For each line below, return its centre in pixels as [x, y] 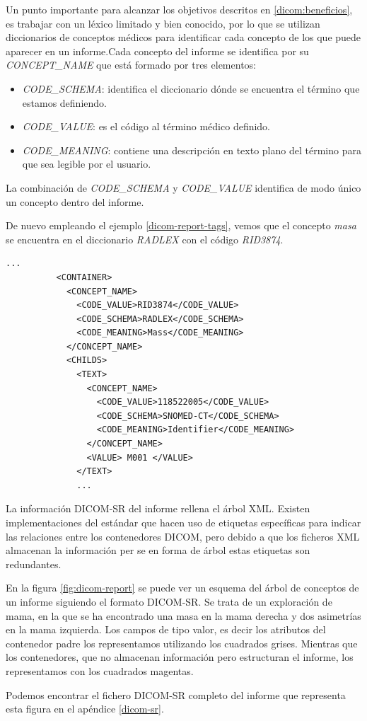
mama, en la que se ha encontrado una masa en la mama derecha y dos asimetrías [183, 615]
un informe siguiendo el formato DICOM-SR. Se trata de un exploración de [169, 601]
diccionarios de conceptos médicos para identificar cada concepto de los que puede [183, 37]
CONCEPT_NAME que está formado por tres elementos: [131, 65]
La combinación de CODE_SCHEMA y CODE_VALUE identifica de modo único [183, 187]
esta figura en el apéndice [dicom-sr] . [85, 709]
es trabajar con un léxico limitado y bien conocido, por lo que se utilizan [163, 23]
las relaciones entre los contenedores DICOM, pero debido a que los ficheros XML [183, 536]
